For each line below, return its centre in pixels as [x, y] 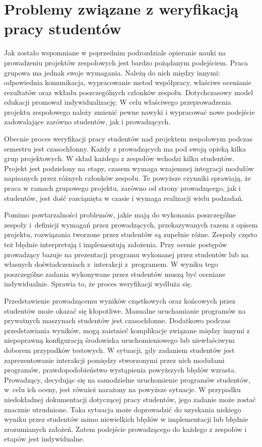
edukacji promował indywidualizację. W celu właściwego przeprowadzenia [118, 102]
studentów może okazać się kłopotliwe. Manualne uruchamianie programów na [125, 310]
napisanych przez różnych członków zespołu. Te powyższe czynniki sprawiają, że [128, 178]
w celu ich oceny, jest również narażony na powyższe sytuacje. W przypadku [122, 389]
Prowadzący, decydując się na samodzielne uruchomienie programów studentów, [127, 379]
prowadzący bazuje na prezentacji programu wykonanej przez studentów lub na [126, 254]
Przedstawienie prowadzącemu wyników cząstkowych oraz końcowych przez [120, 300]
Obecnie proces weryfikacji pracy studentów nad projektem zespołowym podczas [128, 139]
